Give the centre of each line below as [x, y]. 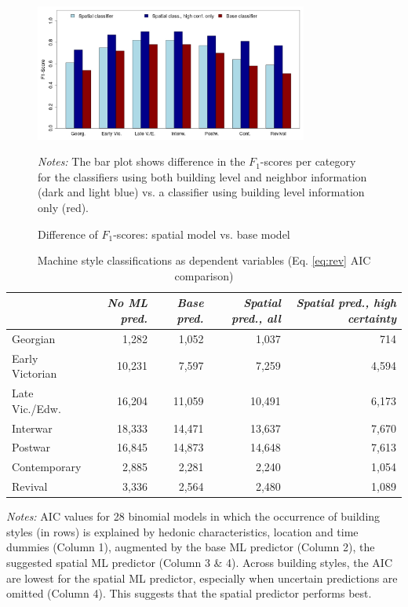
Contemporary [47, 467]
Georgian [34, 338]
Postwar [31, 447]
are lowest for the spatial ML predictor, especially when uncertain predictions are [202, 578]
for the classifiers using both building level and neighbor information [202, 176]
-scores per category [308, 161]
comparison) [204, 275]
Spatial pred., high [346, 303]
